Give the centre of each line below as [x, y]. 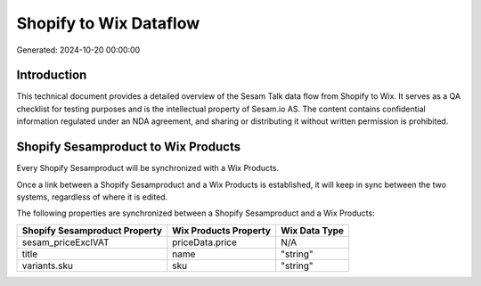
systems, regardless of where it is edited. [92, 197]
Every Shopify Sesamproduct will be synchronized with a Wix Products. [148, 168]
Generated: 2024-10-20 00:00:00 [78, 50]
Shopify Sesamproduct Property [92, 230]
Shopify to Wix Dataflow [108, 23]
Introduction [52, 75]
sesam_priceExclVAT [66, 242]
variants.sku [47, 266]
